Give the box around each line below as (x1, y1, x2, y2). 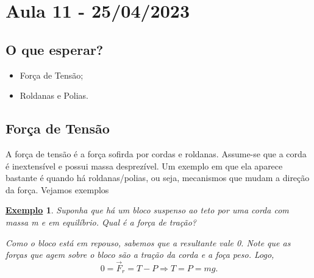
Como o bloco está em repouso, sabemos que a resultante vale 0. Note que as (5, 236, 291, 249)
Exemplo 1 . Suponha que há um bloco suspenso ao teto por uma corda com (5, 204, 289, 216)
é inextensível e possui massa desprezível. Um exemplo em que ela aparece (5, 159, 283, 172)
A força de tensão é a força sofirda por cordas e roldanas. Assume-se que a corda (5, 147, 307, 160)
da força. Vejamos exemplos (5, 183, 109, 196)
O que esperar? (5, 40, 104, 59)
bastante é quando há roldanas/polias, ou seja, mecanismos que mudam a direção (5, 171, 310, 184)
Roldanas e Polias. (20, 89, 88, 102)
